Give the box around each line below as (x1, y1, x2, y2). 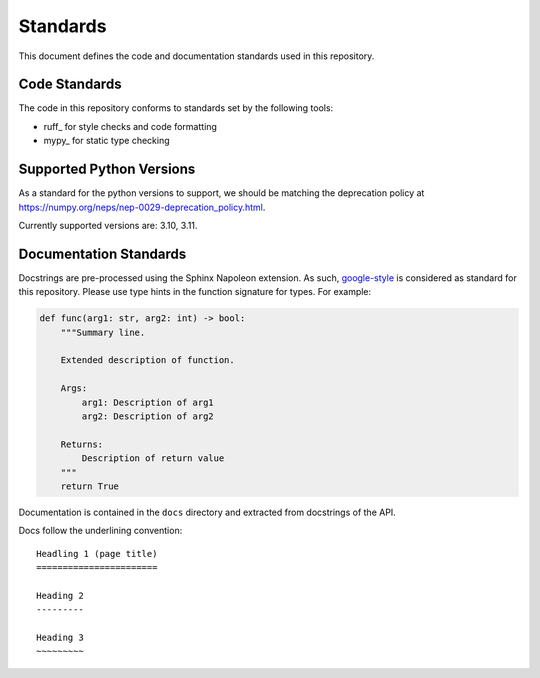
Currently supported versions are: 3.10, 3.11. (18, 219, 198, 231)
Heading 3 (36, 632, 84, 643)
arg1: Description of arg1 (81, 396, 214, 408)
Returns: (60, 438, 104, 450)
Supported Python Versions (18, 161, 196, 178)
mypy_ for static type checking (43, 135, 170, 147)
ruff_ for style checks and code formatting (43, 120, 217, 132)
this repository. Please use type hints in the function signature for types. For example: (18, 286, 372, 298)
